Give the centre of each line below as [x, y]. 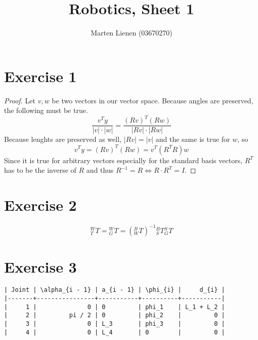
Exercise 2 [40, 204]
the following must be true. [46, 110]
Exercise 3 [40, 266]
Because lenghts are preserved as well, [63, 139]
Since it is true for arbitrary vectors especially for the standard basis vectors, [123, 160]
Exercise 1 [40, 76]
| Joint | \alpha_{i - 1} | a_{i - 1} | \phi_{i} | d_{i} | [115, 290]
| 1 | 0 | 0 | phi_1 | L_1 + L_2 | [115, 307]
